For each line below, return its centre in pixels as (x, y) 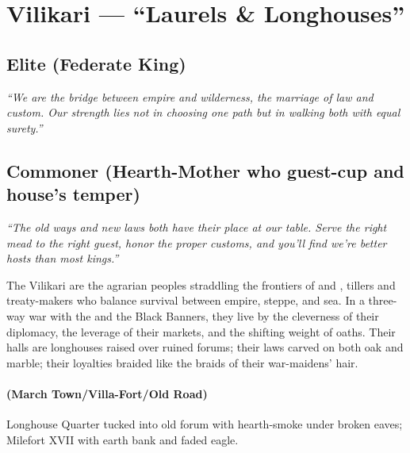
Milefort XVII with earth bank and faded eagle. (123, 439)
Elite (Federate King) (96, 63)
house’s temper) (73, 194)
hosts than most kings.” (63, 258)
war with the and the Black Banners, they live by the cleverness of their (204, 315)
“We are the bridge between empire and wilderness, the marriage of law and (190, 96)
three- (383, 300)
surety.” (25, 127)
